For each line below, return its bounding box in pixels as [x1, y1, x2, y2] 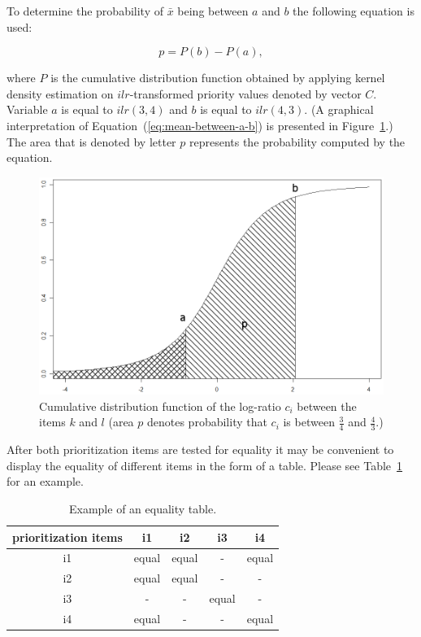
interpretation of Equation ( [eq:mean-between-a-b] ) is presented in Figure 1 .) [7, 116, 393, 133]
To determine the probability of [7, 2, 163, 19]
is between [283, 413, 335, 430]
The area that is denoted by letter [7, 133, 176, 150]
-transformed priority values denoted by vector [129, 85, 362, 102]
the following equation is [293, 2, 414, 19]
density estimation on [7, 85, 114, 102]
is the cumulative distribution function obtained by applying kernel [50, 69, 385, 86]
